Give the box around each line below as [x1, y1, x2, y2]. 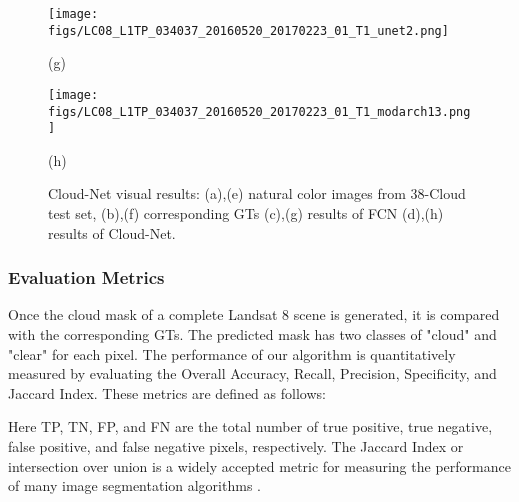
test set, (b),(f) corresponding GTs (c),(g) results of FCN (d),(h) [48, 203, 444, 224]
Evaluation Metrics [8, 265, 165, 290]
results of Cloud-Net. [48, 222, 176, 243]
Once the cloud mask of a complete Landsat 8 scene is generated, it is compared [8, 304, 500, 325]
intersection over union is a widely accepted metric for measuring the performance [8, 455, 511, 476]
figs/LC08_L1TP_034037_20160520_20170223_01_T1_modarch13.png [48, 104, 471, 119]
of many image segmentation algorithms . [8, 475, 261, 496]
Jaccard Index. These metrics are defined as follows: [8, 382, 326, 403]
